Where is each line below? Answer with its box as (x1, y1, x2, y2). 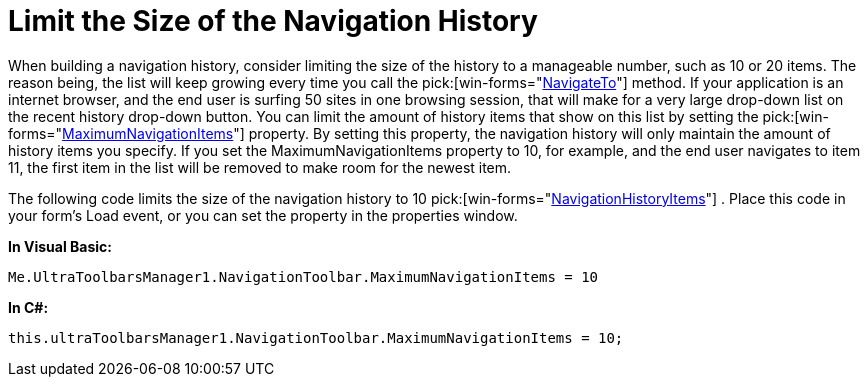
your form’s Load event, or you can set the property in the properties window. (8, 206, 518, 224)
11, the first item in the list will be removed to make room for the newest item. (8, 158, 512, 176)
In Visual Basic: (8, 237, 112, 255)
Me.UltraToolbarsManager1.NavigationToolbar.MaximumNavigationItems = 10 (8, 268, 599, 285)
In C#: (8, 298, 49, 316)
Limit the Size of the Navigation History (8, 4, 538, 38)
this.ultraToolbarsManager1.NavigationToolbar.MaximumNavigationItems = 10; (8, 329, 624, 346)
